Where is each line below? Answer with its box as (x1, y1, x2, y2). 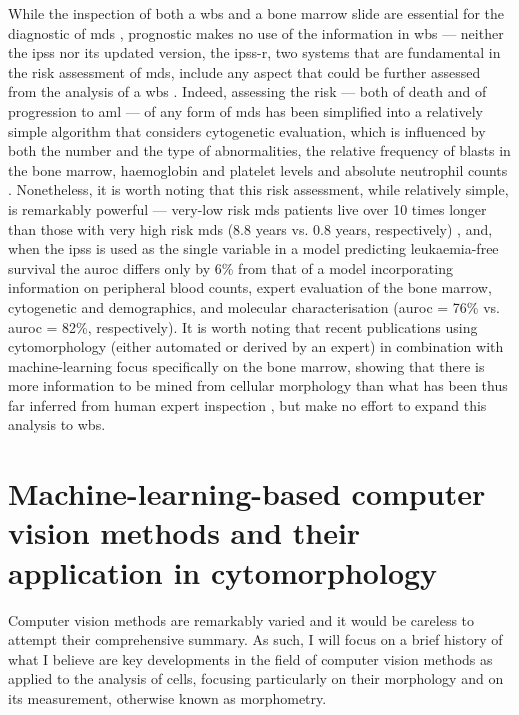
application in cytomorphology (8, 551, 438, 592)
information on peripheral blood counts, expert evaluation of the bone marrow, (8, 277, 492, 298)
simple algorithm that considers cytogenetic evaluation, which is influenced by (8, 120, 486, 141)
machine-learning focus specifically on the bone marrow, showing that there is (8, 355, 485, 376)
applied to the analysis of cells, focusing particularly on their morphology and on (8, 668, 504, 689)
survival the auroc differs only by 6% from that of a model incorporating (8, 257, 453, 278)
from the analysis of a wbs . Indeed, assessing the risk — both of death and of (8, 81, 487, 102)
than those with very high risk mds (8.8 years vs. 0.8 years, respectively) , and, (8, 218, 493, 239)
